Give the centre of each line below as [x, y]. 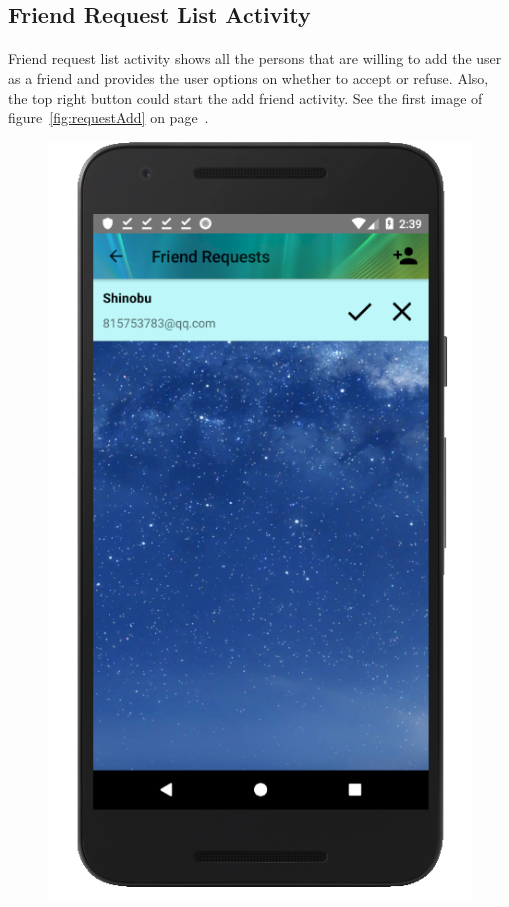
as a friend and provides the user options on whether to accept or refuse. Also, [248, 77]
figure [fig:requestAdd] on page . [108, 117]
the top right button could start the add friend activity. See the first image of [245, 97]
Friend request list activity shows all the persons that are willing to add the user [255, 58]
